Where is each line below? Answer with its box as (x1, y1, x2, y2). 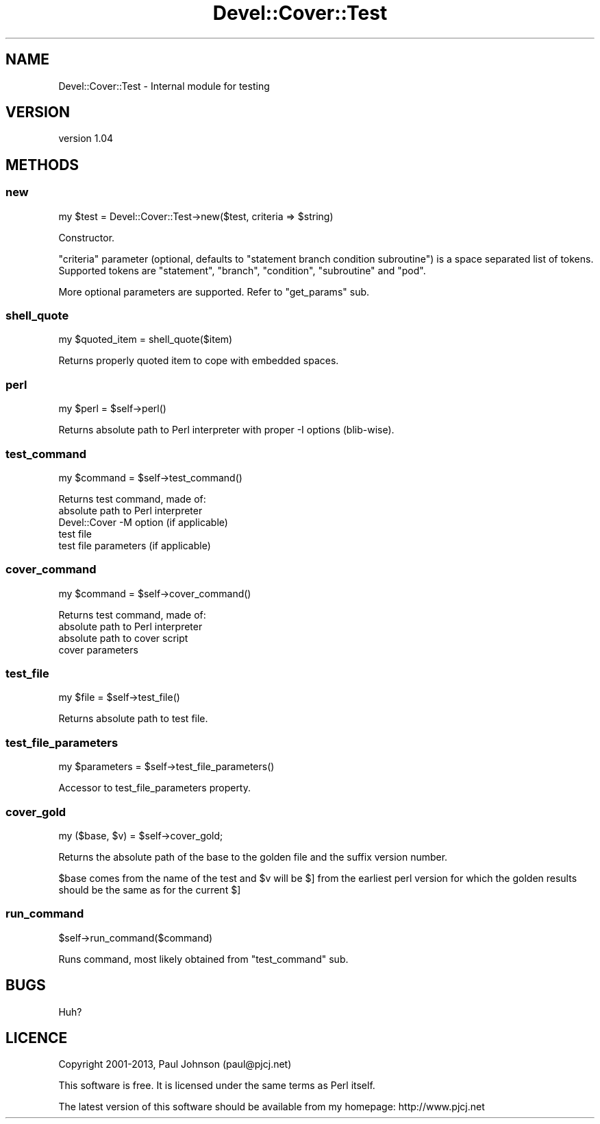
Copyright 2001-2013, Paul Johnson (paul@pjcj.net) (58, 1058, 292, 1071)
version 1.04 (58, 132, 114, 145)
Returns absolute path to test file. (58, 713, 208, 725)
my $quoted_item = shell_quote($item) (58, 333, 233, 346)
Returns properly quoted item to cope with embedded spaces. (58, 355, 339, 367)
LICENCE (5, 1029, 68, 1047)
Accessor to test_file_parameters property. (58, 782, 251, 794)
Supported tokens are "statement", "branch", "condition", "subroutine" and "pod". (58, 264, 426, 276)
